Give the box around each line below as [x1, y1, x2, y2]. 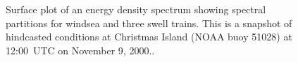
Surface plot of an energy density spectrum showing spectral [6, 2, 266, 16]
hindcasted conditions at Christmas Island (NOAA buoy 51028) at [6, 29, 292, 44]
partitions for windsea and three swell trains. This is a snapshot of [6, 15, 292, 30]
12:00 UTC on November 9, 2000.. [6, 42, 155, 57]
